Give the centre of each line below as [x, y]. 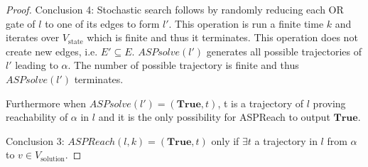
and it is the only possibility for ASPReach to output [214, 117]
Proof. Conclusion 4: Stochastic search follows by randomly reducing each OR [175, 9]
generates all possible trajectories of [284, 51]
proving [329, 103]
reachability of [37, 117]
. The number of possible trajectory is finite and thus [183, 65]
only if [225, 140]
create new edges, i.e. [52, 51]
